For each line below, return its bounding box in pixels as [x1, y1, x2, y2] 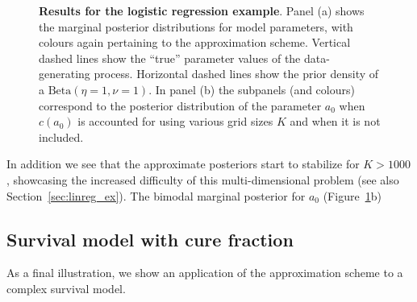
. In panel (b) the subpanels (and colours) [148, 81, 355, 97]
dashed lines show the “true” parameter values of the [39, 49, 301, 66]
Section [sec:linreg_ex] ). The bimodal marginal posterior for [6, 187, 306, 204]
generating [39, 65, 90, 82]
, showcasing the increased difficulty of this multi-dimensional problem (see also [6, 171, 399, 188]
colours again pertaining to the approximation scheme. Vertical [39, 34, 351, 51]
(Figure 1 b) [323, 187, 382, 204]
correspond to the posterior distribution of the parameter [39, 97, 322, 114]
